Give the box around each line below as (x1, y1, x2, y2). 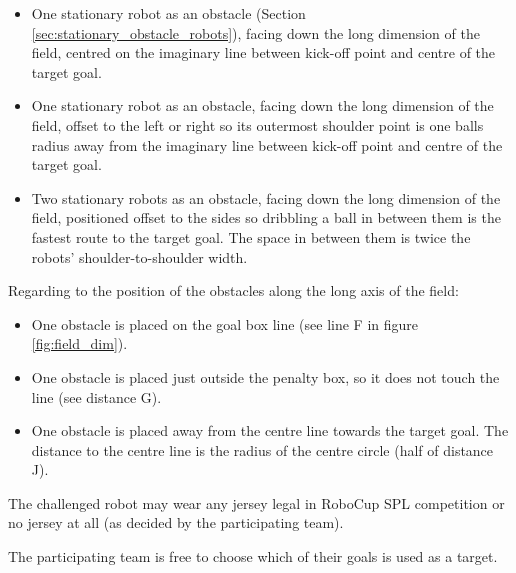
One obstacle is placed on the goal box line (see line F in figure (31, 313, 419, 334)
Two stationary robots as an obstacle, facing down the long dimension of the (31, 187, 501, 208)
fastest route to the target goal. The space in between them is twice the (31, 226, 471, 247)
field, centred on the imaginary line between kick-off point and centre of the (31, 42, 496, 63)
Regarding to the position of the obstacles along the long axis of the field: (8, 280, 459, 301)
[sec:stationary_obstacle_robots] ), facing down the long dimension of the (31, 22, 480, 43)
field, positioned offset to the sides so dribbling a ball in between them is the (31, 207, 501, 228)
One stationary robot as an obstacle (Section (31, 3, 306, 23)
